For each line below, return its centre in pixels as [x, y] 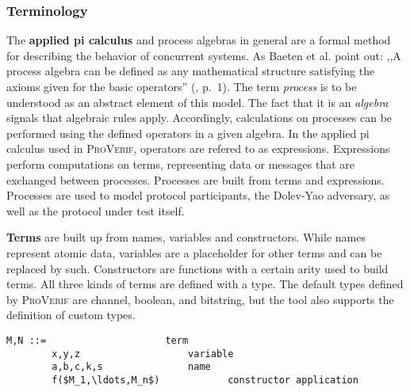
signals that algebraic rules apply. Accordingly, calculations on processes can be [199, 118]
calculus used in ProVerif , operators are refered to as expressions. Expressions [198, 148]
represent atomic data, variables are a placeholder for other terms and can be [194, 252]
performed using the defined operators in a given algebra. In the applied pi [188, 133]
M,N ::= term [98, 340]
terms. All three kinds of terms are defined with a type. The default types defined [205, 284]
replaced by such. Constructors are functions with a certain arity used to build [197, 268]
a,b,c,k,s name [131, 367]
